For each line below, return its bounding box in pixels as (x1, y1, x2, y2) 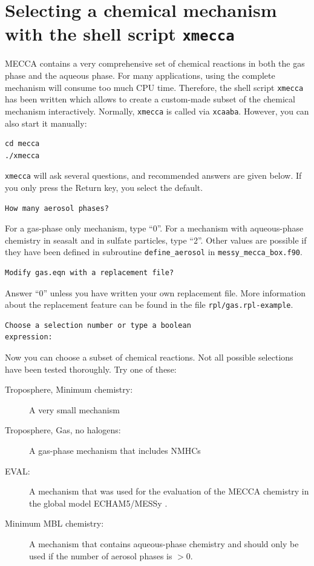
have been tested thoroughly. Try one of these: (5, 362, 177, 375)
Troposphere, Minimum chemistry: (5, 383, 133, 396)
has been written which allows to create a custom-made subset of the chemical (5, 93, 295, 105)
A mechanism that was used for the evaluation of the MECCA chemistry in (29, 485, 309, 498)
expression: (5, 333, 53, 342)
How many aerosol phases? (5, 204, 109, 213)
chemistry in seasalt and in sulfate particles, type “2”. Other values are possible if (5, 233, 307, 246)
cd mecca (5, 139, 40, 148)
